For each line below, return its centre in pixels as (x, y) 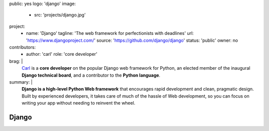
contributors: (22, 47)
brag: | (16, 61)
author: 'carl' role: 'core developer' (62, 54)
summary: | (21, 82)
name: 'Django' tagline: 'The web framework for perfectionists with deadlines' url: (110, 33)
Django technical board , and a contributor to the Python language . (91, 75)
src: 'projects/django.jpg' (60, 15)
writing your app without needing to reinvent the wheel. (78, 103)
